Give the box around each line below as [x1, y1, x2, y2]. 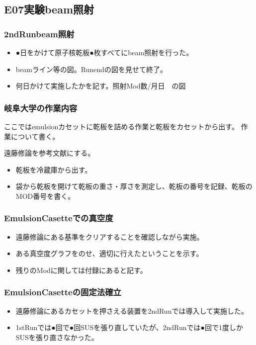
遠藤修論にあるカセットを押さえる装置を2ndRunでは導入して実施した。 [15, 305, 249, 316]
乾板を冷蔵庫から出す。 [15, 164, 92, 174]
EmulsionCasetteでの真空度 [4, 212, 113, 224]
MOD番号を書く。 [15, 190, 75, 201]
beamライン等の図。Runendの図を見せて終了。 [15, 64, 168, 74]
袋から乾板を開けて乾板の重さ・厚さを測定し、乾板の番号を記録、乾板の [15, 181, 253, 191]
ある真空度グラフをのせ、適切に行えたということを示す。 [15, 248, 203, 259]
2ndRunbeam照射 [4, 27, 75, 40]
